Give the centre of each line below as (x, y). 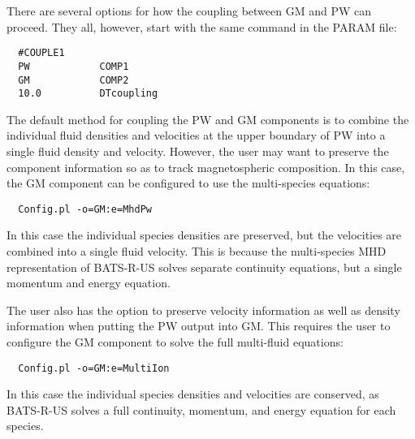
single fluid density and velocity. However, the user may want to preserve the (198, 151)
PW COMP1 (73, 66)
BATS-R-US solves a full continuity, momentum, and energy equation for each (201, 409)
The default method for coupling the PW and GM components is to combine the (208, 119)
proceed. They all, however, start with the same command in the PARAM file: (202, 26)
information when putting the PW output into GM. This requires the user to (199, 326)
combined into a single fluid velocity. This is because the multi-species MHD (197, 251)
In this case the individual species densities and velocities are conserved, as (193, 394)
